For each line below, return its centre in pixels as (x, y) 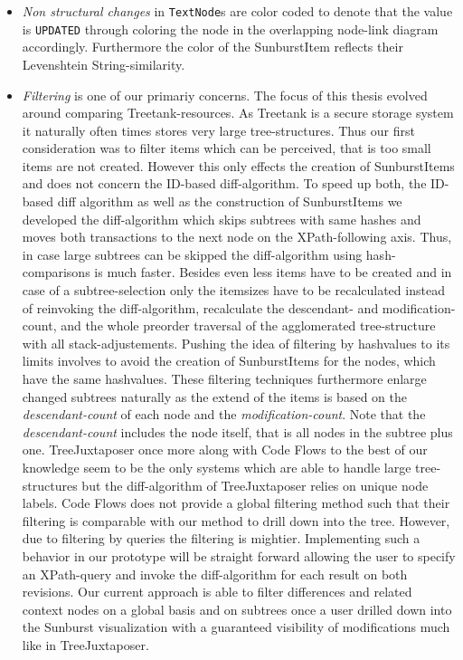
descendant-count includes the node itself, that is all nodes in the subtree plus (237, 431)
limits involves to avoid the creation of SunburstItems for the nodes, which (229, 361)
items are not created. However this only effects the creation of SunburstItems (238, 165)
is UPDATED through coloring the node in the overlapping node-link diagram (230, 29)
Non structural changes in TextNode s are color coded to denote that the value (237, 11)
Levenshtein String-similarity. (104, 64)
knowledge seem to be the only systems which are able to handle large (217, 467)
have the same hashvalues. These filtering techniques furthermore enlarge (224, 378)
